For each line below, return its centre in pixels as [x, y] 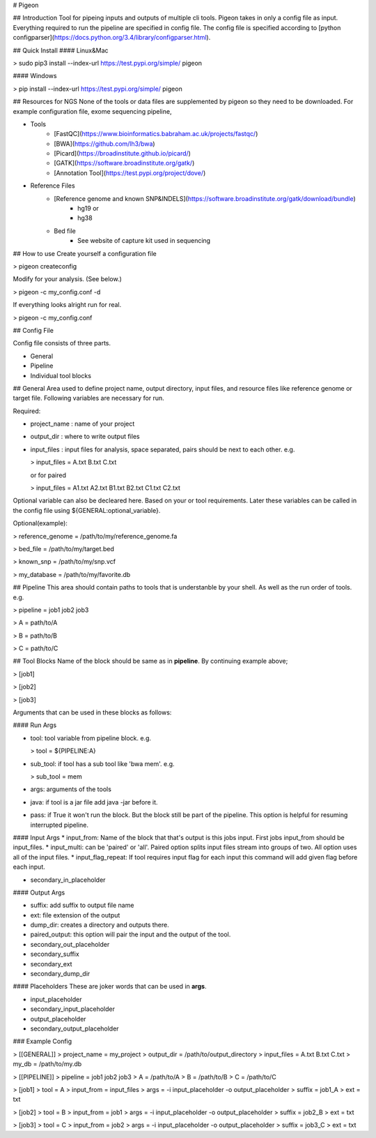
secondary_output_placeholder [75, 1028]
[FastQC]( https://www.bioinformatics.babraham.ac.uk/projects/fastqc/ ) [156, 134]
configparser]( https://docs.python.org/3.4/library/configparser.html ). [112, 38]
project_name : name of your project [83, 424]
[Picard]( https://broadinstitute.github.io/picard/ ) [123, 154]
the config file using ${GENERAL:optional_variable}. [87, 510]
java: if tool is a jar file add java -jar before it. [94, 802]
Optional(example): [40, 523]
